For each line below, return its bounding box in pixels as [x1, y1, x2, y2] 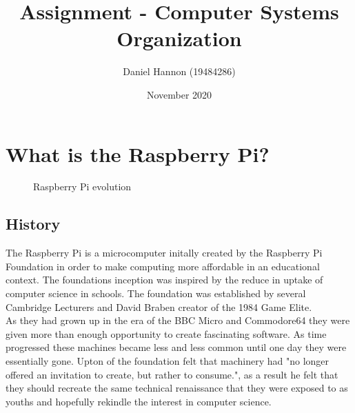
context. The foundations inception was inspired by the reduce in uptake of [6, 272, 323, 287]
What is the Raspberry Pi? [6, 139, 270, 168]
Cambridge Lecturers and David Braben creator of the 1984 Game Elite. [6, 299, 312, 314]
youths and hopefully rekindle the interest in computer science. [6, 394, 272, 408]
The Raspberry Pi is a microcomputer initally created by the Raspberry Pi [6, 245, 323, 260]
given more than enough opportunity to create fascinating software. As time [6, 326, 327, 341]
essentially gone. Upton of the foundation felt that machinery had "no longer [6, 353, 329, 367]
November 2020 [146, 87, 212, 101]
